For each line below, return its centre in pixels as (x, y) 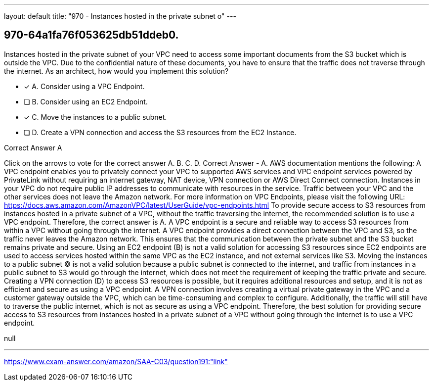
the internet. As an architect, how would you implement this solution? (116, 71)
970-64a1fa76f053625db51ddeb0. (91, 35)
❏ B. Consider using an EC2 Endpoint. (86, 101)
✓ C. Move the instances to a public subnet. (95, 117)
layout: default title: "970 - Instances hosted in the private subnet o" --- (120, 16)
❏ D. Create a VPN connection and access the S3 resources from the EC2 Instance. (160, 132)
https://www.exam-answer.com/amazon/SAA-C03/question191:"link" (116, 361)
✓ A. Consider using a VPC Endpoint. (84, 86)
